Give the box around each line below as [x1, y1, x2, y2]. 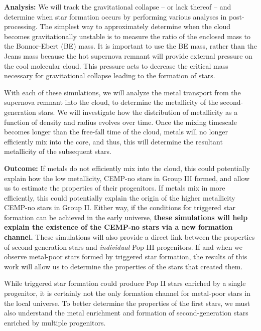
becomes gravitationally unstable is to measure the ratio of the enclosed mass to [4, 31, 250, 41]
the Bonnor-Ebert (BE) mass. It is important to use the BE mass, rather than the [4, 41, 257, 51]
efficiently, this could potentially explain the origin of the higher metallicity [4, 192, 235, 203]
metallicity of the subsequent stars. [4, 146, 111, 156]
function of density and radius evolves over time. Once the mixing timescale [4, 116, 237, 127]
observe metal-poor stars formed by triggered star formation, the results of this [4, 251, 247, 262]
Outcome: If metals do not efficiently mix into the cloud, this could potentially [4, 162, 250, 173]
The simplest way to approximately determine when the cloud [40, 21, 231, 32]
